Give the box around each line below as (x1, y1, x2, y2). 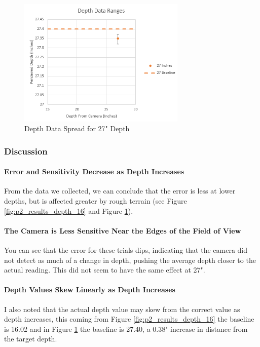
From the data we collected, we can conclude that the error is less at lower (4, 185, 236, 196)
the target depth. (4, 333, 57, 344)
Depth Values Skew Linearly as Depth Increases (4, 284, 175, 295)
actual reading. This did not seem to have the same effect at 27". (4, 264, 205, 275)
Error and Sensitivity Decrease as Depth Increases (4, 166, 184, 177)
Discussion (4, 144, 48, 157)
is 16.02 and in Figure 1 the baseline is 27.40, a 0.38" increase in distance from (4, 323, 248, 334)
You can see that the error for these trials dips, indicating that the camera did (4, 245, 248, 255)
